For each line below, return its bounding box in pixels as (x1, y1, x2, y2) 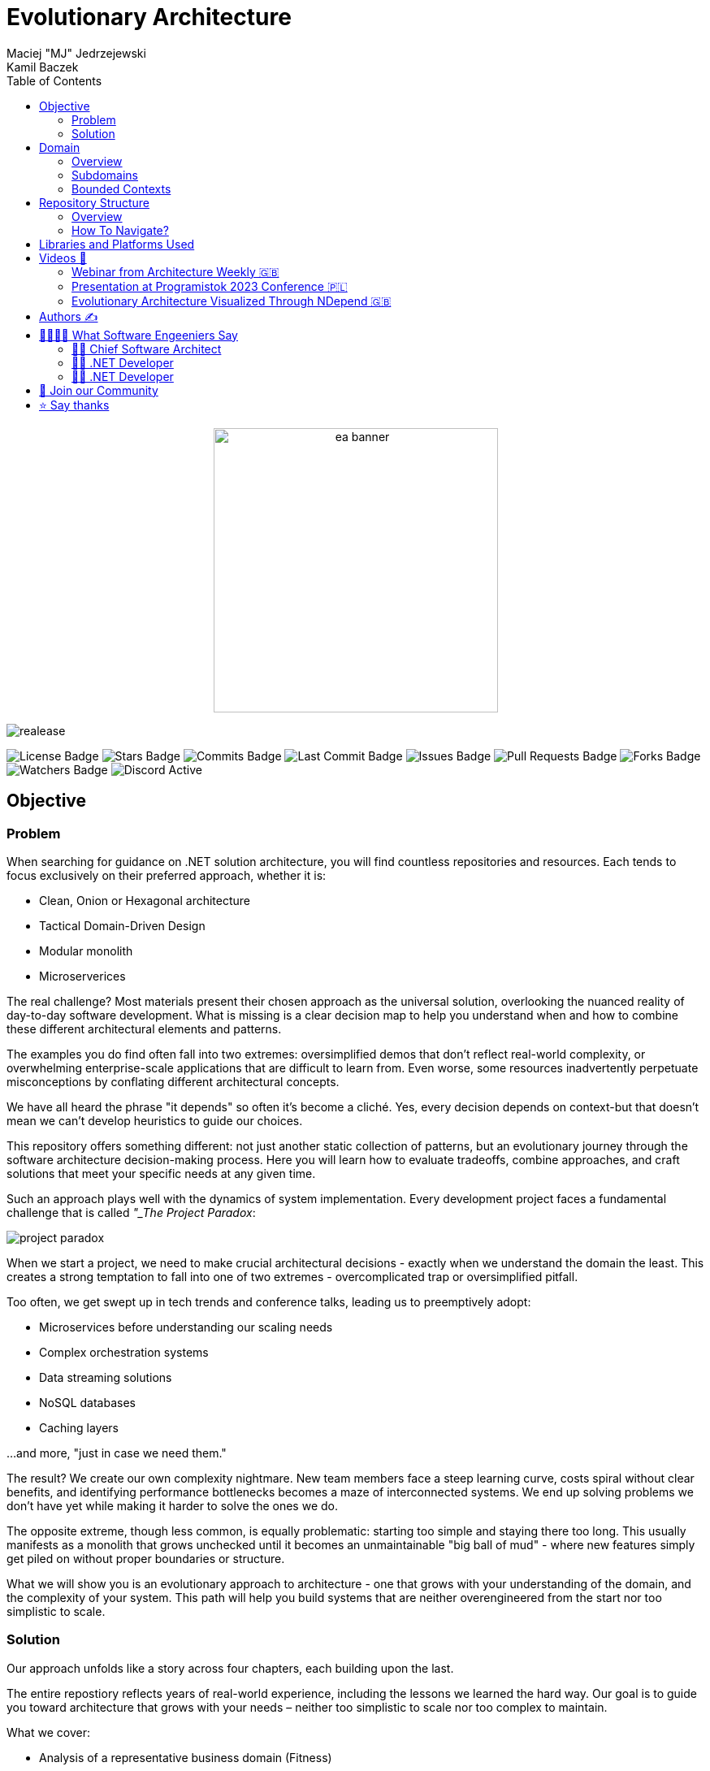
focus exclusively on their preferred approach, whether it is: (6, 868, 327, 882)
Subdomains (71, 167, 138, 182)
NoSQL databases (39, 1395, 136, 1409)
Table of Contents (6, 73, 102, 88)
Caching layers (39, 1420, 119, 1435)
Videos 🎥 (39, 250, 87, 265)
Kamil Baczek (6, 59, 79, 74)
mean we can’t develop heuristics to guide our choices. (6, 1113, 303, 1128)
